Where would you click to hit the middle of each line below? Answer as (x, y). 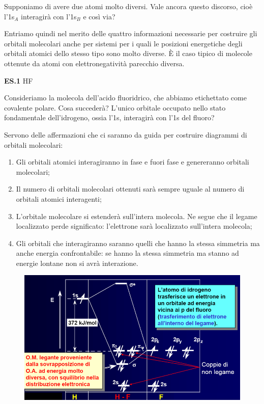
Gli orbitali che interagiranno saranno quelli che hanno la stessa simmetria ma (138, 243)
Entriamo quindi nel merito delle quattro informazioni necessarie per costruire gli (131, 33)
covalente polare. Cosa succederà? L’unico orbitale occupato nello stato (115, 107)
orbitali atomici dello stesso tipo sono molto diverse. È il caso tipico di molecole (128, 53)
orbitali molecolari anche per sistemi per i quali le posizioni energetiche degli (123, 43)
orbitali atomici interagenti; (59, 198)
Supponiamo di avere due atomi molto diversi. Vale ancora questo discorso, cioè (128, 6)
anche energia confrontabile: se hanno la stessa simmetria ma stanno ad (127, 253)
